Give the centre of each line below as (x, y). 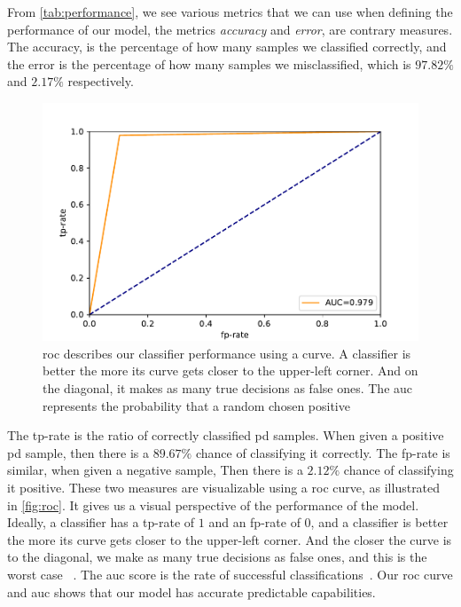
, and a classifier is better (379, 522)
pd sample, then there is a (78, 452)
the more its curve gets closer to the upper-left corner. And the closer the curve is (230, 539)
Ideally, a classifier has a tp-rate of (101, 522)
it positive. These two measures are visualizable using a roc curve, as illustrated (224, 487)
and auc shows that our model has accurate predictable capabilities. (191, 591)
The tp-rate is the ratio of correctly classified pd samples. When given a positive (226, 435)
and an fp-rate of (254, 522)
